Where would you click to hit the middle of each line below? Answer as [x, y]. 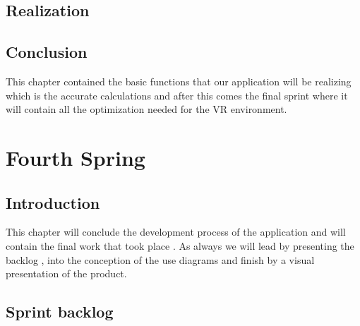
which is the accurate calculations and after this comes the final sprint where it [177, 95]
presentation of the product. [66, 273]
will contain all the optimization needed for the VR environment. [146, 109]
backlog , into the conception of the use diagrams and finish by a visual [160, 259]
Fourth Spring [76, 157]
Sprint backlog [60, 312]
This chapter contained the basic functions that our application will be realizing [179, 81]
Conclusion [47, 52]
